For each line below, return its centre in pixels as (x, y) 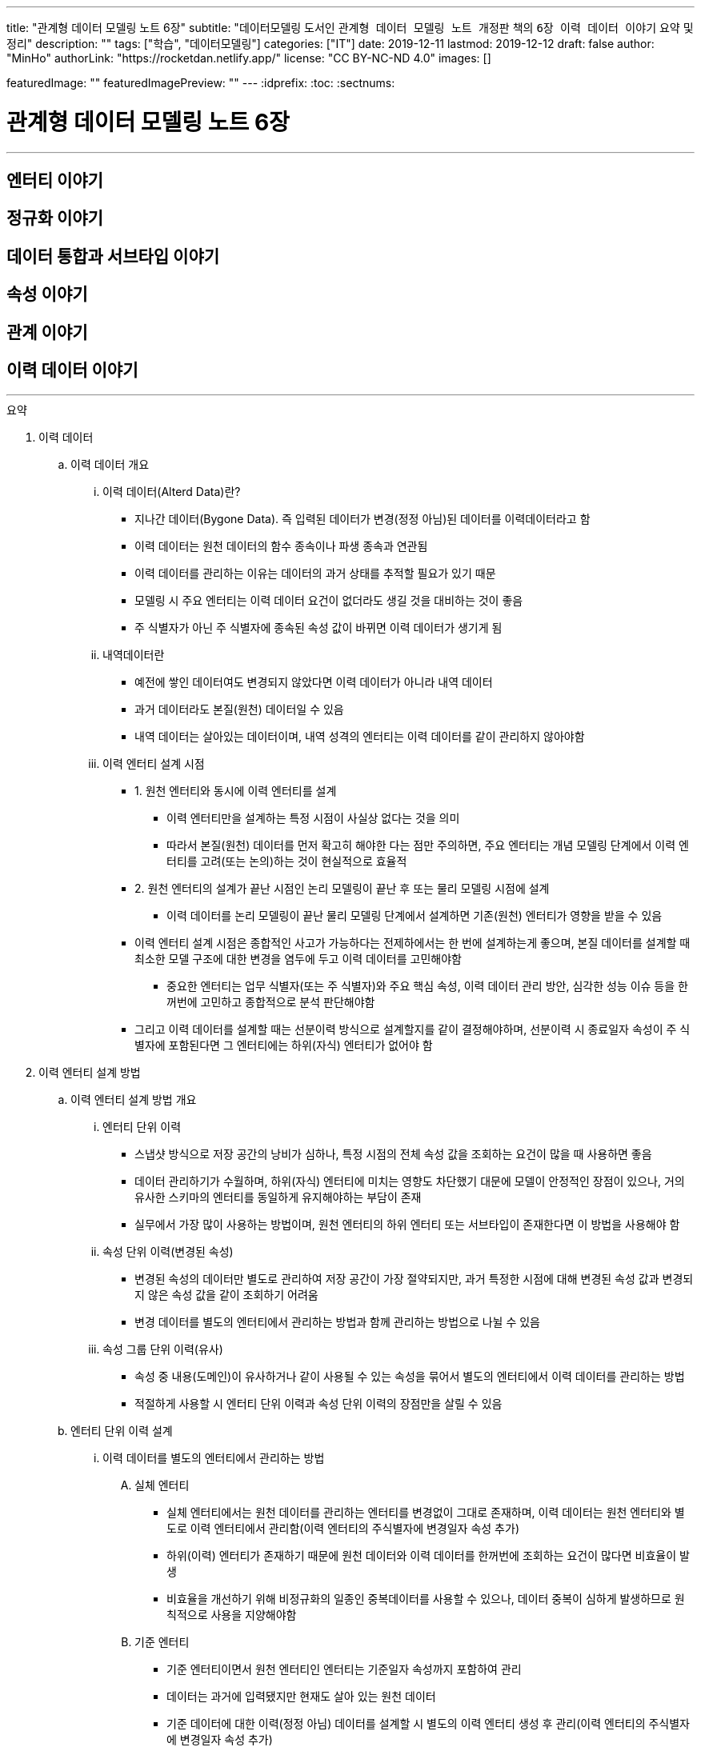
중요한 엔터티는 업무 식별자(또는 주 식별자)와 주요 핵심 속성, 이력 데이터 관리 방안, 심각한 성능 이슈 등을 (421, 986)
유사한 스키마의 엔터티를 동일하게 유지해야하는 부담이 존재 (278, 1197)
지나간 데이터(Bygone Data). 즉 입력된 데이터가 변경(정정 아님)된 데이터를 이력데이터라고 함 (363, 519)
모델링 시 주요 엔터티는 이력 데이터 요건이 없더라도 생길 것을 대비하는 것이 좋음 (329, 601)
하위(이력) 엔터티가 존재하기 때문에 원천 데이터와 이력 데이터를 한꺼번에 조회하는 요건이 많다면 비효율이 (422, 1556)
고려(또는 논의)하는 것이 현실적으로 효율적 (304, 862)
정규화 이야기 (55, 218)
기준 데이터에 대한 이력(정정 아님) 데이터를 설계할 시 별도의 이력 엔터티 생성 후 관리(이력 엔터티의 (406, 1724)
